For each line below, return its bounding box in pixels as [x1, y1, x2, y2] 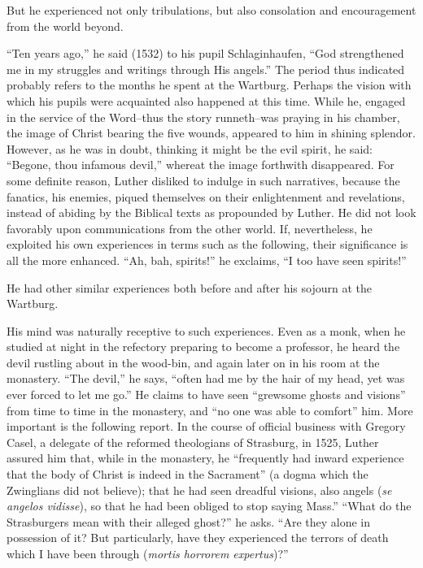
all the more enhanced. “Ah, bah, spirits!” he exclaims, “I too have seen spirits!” [7, 251, 407, 268]
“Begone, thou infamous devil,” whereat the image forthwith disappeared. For [7, 156, 395, 173]
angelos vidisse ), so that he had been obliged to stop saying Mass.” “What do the [7, 497, 412, 514]
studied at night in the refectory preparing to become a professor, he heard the [7, 338, 400, 355]
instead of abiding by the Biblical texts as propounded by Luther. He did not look [7, 204, 416, 221]
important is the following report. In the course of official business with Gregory [7, 418, 406, 435]
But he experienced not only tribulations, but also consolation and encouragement [7, 2, 416, 18]
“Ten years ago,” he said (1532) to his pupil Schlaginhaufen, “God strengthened [7, 45, 404, 62]
